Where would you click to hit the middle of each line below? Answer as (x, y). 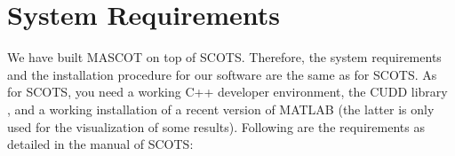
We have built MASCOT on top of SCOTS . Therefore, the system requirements (224, 57)
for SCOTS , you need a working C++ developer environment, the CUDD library (227, 92)
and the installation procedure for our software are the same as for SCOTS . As (222, 74)
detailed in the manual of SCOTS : (100, 144)
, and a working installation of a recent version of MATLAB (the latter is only (221, 109)
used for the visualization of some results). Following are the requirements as (216, 126)
